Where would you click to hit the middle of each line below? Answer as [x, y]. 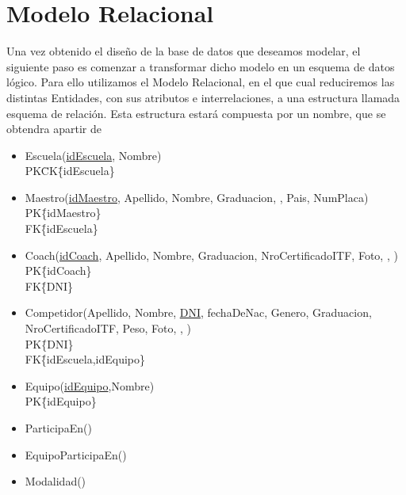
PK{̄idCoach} [58, 270]
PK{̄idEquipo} [61, 401]
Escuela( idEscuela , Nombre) [93, 155]
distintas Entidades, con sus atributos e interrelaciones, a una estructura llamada [203, 97]
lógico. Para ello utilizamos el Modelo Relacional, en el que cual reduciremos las [201, 82]
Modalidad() [56, 481]
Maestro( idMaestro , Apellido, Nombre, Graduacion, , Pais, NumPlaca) [197, 197]
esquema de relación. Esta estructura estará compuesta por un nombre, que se [196, 113]
